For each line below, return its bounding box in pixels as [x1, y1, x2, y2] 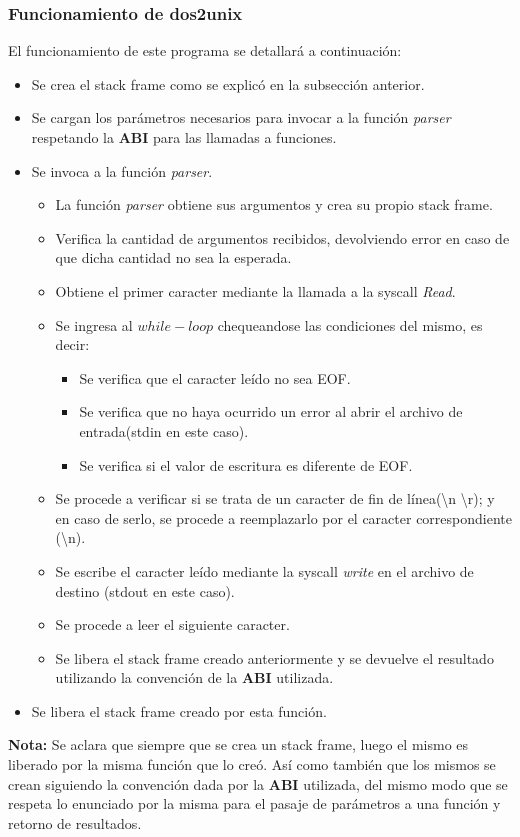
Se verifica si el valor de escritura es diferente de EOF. [79, 454, 413, 475]
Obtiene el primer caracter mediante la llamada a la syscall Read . [55, 280, 456, 301]
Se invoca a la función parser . [31, 160, 213, 181]
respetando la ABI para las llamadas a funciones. [31, 127, 337, 147]
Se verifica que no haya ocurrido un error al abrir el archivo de [79, 401, 463, 422]
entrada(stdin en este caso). [79, 420, 249, 441]
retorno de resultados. [8, 812, 142, 833]
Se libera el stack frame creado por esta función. [31, 700, 327, 721]
